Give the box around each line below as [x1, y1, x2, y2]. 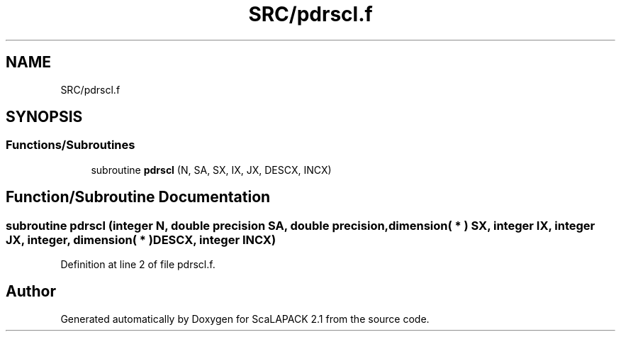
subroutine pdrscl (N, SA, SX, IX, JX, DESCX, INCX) [91, 163, 332, 176]
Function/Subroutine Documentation [6, 188, 271, 206]
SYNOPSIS [6, 108, 83, 126]
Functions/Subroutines [6, 138, 135, 153]
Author [6, 282, 56, 301]
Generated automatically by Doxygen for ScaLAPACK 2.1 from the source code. [60, 312, 430, 325]
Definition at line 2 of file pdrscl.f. [60, 258, 216, 271]
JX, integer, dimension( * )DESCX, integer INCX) [6, 232, 276, 247]
